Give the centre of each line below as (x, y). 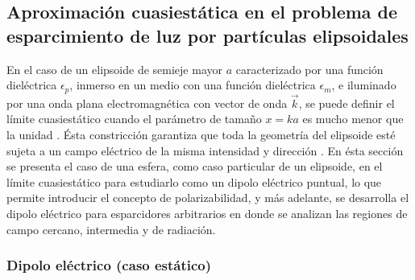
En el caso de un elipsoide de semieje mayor (114, 69)
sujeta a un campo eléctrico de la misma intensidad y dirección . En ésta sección (205, 150)
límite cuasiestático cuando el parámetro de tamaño (134, 119)
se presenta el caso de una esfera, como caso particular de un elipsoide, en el (195, 166)
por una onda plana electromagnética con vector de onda (147, 103)
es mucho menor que (353, 119)
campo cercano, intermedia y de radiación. (111, 229)
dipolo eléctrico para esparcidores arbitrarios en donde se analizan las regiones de (207, 214)
